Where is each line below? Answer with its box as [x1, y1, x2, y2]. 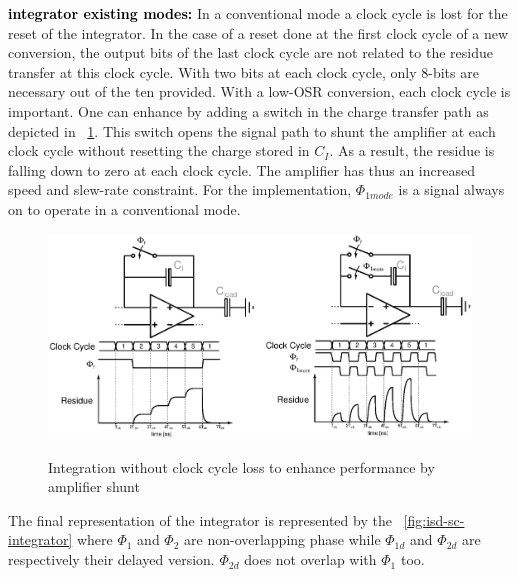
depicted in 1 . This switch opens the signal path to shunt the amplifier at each [8, 120, 496, 141]
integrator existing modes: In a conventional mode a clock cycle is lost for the [8, 3, 508, 23]
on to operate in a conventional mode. [8, 198, 241, 219]
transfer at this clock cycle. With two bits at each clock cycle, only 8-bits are [8, 61, 479, 82]
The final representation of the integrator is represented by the [8, 509, 392, 530]
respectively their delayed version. [8, 549, 215, 570]
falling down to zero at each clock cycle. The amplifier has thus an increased [8, 159, 475, 180]
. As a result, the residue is [329, 140, 495, 161]
